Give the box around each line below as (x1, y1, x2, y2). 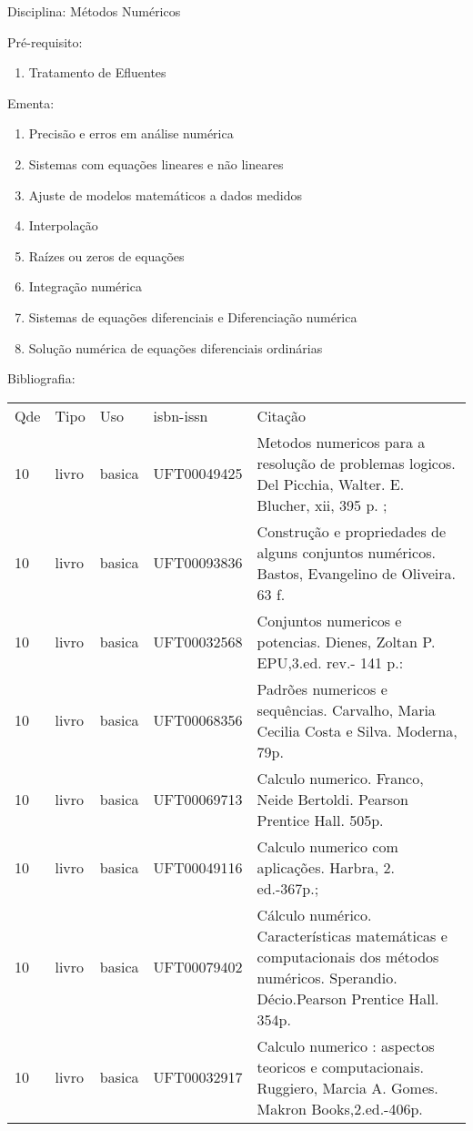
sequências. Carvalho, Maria (257, 698, 436, 720)
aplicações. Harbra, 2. (257, 856, 395, 878)
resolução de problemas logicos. (257, 452, 456, 474)
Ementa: (7, 93, 55, 112)
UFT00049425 (153, 463, 243, 484)
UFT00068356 (153, 709, 243, 731)
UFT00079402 (153, 956, 243, 978)
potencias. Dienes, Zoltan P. (257, 630, 436, 652)
